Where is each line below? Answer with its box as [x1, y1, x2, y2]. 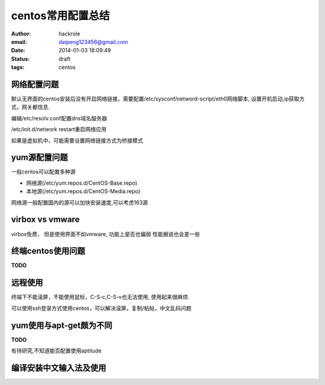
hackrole [58, 30, 81, 37]
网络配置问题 [11, 79, 59, 90]
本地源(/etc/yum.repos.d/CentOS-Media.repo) [26, 188, 141, 195]
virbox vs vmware [11, 214, 80, 225]
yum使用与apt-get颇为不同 [11, 320, 113, 330]
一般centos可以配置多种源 [11, 168, 76, 176]
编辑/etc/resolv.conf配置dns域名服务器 [11, 114, 108, 122]
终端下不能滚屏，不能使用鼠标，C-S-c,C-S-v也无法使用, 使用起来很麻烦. [11, 294, 190, 301]
